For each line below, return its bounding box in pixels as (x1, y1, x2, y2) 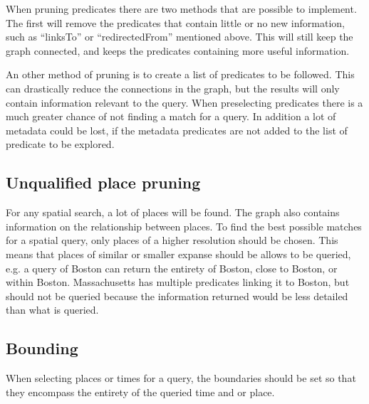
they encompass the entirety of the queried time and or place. (6, 384, 275, 399)
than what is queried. (6, 302, 99, 317)
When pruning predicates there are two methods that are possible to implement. (6, 1, 357, 16)
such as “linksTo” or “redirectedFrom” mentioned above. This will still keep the (6, 29, 353, 44)
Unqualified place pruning (6, 171, 201, 193)
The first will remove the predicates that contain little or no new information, (6, 15, 345, 30)
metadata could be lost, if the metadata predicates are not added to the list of (6, 122, 348, 137)
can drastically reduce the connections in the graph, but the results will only (6, 80, 340, 95)
